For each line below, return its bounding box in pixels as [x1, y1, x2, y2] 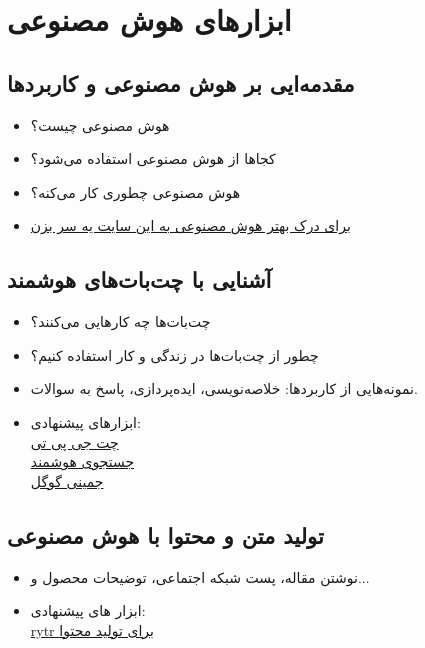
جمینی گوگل [30, 470, 104, 491]
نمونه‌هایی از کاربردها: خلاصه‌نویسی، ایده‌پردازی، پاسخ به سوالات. [30, 378, 418, 399]
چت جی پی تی [30, 431, 119, 452]
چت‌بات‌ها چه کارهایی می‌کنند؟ [30, 311, 211, 332]
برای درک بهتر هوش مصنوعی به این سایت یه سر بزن [30, 215, 351, 236]
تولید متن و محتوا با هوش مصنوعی [7, 519, 324, 550]
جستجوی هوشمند [30, 451, 135, 472]
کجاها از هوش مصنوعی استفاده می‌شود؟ [30, 148, 276, 169]
